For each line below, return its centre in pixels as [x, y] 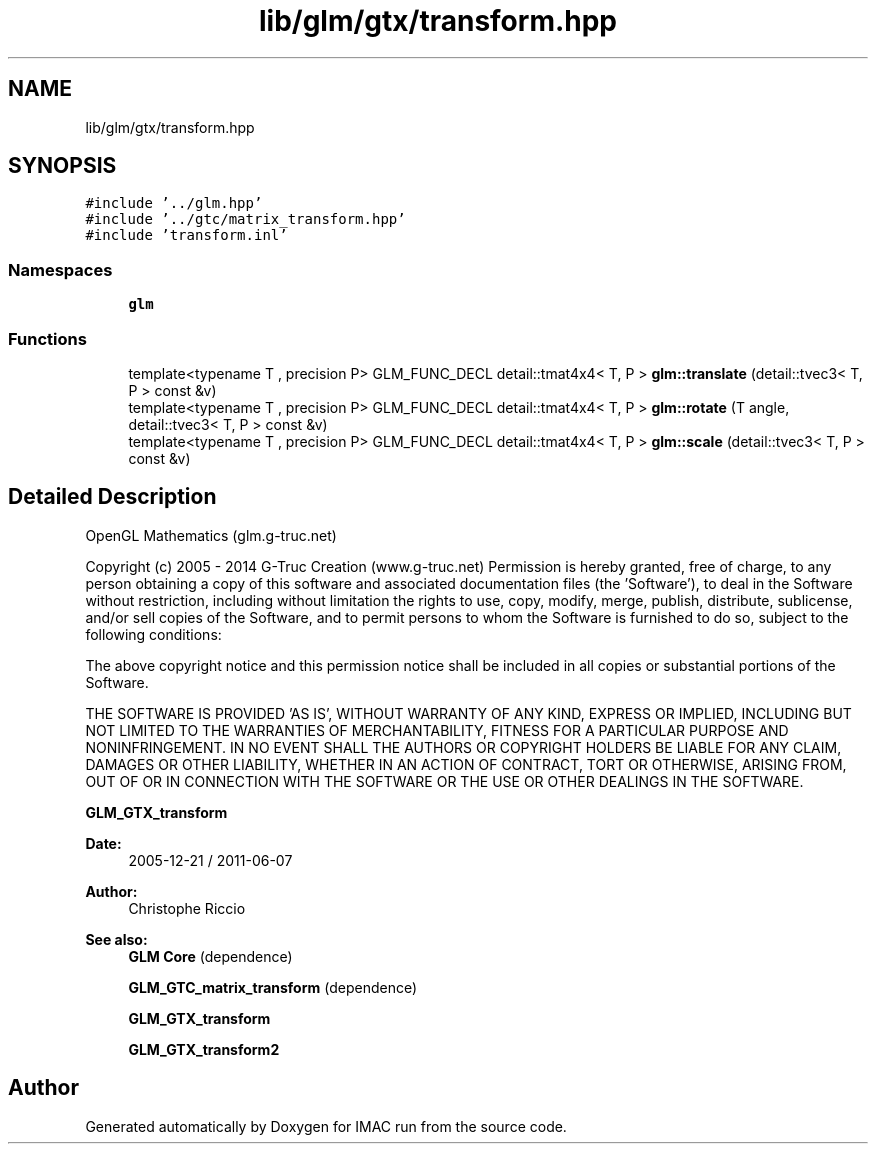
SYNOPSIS [62, 166]
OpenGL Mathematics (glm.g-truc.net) [211, 535]
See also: [116, 939]
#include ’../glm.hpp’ [174, 203]
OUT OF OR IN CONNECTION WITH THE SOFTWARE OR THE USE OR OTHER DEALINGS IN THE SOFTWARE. [444, 781]
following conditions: [153, 634]
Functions [47, 338]
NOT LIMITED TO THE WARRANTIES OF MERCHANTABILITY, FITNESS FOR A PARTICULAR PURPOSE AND [437, 730]
